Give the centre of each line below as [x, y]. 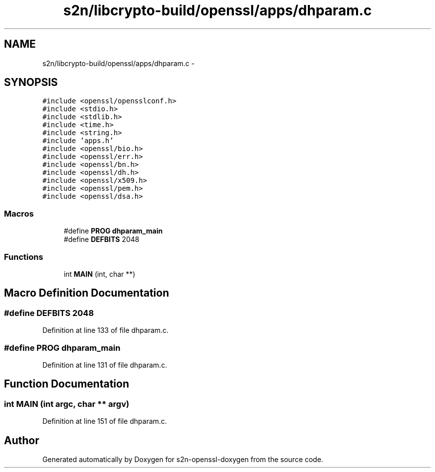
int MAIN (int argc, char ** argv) [67, 404]
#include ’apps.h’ [78, 141]
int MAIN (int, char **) [100, 274]
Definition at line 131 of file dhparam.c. [105, 365]
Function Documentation [67, 384]
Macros [19, 213]
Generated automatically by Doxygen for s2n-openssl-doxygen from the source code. [183, 459]
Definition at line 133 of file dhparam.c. [106, 330]
